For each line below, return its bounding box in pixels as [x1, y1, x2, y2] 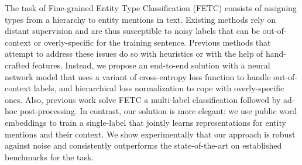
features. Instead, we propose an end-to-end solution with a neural [32, 59, 270, 71]
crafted [5, 59, 30, 71]
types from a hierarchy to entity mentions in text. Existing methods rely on [5, 13, 276, 25]
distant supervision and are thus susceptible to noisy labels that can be [5, 25, 260, 37]
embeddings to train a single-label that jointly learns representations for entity [5, 116, 286, 128]
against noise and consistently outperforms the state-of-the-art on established [5, 139, 282, 152]
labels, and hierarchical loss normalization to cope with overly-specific [33, 82, 284, 94]
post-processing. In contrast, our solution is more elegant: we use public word [20, 105, 297, 117]
